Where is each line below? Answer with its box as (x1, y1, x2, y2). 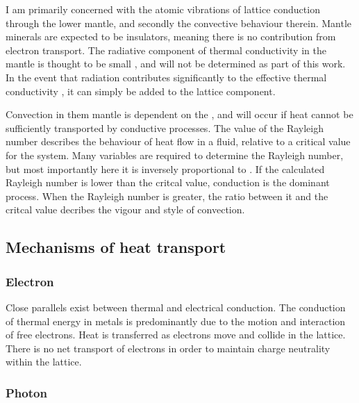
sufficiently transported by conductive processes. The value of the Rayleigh (6, 120, 324, 135)
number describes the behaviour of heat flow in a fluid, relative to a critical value (6, 134, 351, 149)
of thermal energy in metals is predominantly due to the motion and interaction (6, 313, 346, 328)
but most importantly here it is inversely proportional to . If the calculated (6, 161, 325, 176)
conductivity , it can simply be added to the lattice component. (6, 83, 276, 98)
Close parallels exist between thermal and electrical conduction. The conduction (6, 299, 346, 314)
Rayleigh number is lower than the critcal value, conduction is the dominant (6, 175, 330, 190)
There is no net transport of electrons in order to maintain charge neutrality (6, 340, 331, 355)
